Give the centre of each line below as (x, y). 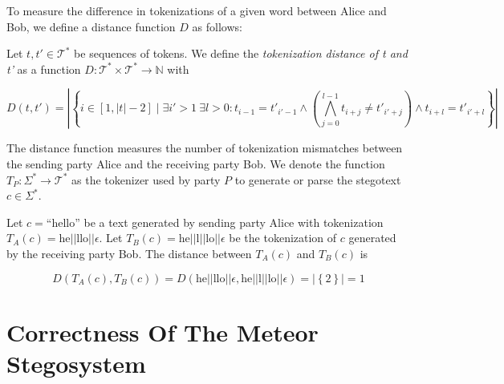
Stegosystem (76, 363)
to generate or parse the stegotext (318, 179)
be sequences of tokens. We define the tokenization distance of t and (241, 53)
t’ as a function (44, 69)
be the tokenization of (283, 238)
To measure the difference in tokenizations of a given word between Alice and (197, 10)
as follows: (217, 26)
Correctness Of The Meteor (163, 331)
